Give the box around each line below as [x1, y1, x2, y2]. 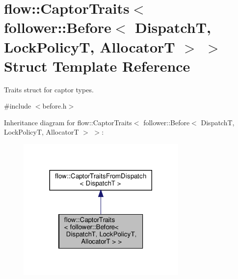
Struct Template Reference [4, 56, 190, 76]
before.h [42, 101, 67, 111]
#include [4, 101, 31, 111]
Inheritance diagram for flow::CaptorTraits [4, 117, 132, 127]
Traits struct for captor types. [4, 84, 94, 94]
